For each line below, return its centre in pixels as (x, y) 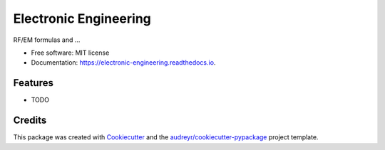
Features (33, 83)
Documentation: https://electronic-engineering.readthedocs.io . (123, 63)
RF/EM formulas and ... (47, 40)
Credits (30, 120)
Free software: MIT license (70, 53)
